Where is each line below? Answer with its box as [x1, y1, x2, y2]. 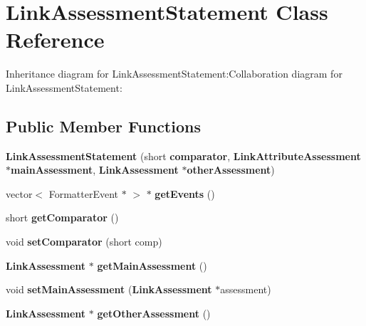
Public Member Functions [6, 115, 201, 137]
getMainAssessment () [97, 258, 207, 273]
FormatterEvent [48, 186, 119, 201]
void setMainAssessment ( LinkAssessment [6, 282, 212, 297]
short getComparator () [6, 210, 119, 225]
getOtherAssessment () [97, 305, 211, 320]
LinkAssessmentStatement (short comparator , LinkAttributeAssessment [6, 148, 361, 163]
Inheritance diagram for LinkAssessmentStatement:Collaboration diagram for [6, 66, 343, 81]
